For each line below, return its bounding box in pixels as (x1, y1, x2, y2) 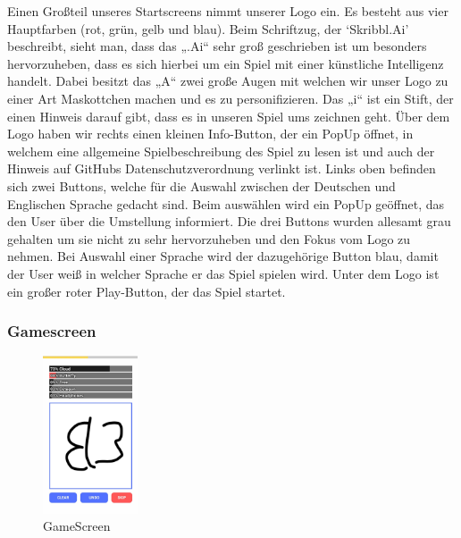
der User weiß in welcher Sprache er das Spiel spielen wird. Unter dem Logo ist (7, 264, 440, 282)
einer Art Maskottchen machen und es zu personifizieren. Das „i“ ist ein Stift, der (7, 88, 454, 107)
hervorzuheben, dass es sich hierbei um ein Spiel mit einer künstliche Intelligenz (7, 54, 444, 72)
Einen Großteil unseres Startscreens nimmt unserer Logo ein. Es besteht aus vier (7, 2, 448, 20)
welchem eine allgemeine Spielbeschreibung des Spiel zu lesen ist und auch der (7, 141, 435, 160)
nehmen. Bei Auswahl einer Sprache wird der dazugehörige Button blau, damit (7, 247, 439, 265)
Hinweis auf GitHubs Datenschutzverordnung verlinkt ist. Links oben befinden (7, 159, 436, 178)
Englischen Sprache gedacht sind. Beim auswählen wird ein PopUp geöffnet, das (7, 194, 445, 213)
